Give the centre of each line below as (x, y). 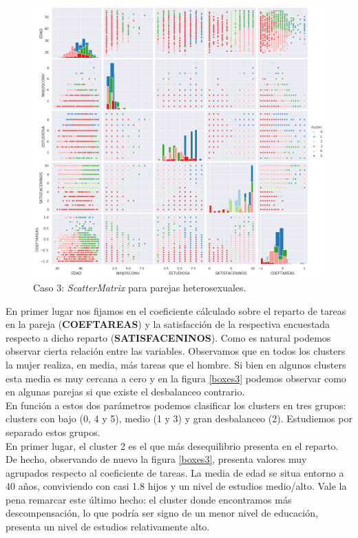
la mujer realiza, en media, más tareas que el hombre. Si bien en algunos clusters (176, 364)
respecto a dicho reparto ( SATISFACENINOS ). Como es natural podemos (168, 337)
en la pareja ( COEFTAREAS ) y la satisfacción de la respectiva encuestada (168, 324)
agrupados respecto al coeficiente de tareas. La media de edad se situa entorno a (175, 472)
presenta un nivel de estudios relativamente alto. (108, 527)
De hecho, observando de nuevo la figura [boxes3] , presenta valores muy (156, 459)
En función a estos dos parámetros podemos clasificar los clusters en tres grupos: (176, 405)
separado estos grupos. (53, 432)
